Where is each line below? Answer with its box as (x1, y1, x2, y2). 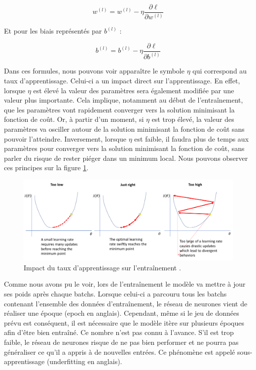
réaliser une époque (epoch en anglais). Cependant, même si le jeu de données (4, 308, 239, 318)
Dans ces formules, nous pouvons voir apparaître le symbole (4, 66, 184, 76)
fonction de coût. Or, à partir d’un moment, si (4, 114, 144, 124)
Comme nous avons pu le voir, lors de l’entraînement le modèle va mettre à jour (4, 279, 246, 289)
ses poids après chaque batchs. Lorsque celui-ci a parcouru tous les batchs (4, 289, 227, 299)
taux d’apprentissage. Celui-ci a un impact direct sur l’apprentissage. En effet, (4, 75, 240, 85)
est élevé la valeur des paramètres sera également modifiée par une (33, 85, 234, 95)
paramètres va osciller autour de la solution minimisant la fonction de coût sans (4, 123, 245, 134)
